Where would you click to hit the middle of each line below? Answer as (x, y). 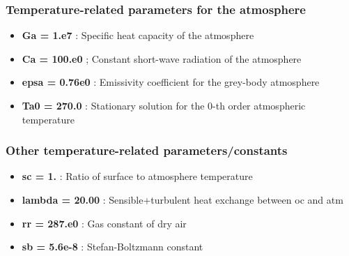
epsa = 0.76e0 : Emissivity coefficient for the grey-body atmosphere (171, 82)
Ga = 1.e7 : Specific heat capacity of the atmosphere (138, 35)
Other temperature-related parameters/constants (147, 150)
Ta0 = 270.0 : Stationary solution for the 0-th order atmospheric (164, 105)
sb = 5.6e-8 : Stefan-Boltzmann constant (113, 247)
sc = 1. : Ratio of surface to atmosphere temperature (137, 176)
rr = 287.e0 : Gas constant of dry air (104, 223)
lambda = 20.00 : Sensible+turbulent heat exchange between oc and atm (183, 199)
